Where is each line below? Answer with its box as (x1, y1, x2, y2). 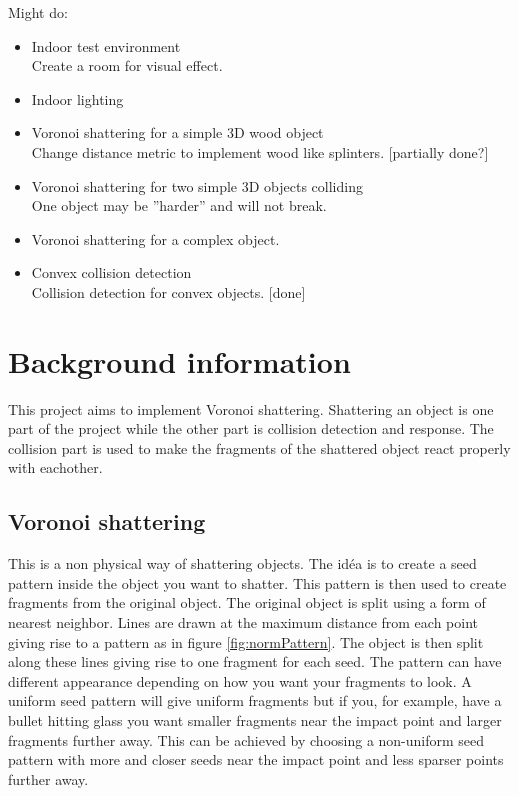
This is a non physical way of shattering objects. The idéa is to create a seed (8, 553, 477, 574)
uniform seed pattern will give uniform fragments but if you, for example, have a (8, 690, 502, 711)
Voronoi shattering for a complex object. (31, 228, 280, 249)
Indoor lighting (31, 88, 124, 109)
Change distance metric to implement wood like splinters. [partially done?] (31, 141, 489, 162)
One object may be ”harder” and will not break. (31, 195, 327, 216)
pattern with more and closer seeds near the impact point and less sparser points (8, 749, 504, 770)
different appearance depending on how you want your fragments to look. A (8, 670, 472, 691)
